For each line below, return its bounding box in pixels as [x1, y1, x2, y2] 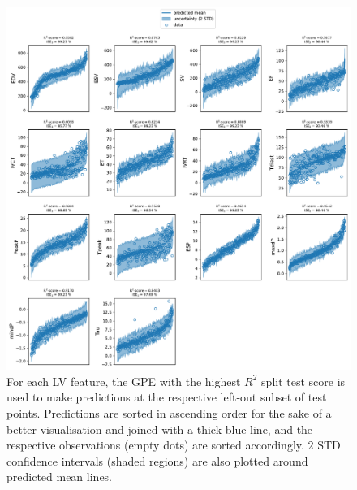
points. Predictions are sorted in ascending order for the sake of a [6, 404, 332, 421]
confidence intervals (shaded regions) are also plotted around [6, 452, 308, 469]
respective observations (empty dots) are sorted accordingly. [6, 436, 304, 453]
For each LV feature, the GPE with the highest [6, 372, 241, 389]
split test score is [261, 372, 346, 389]
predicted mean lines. [6, 468, 113, 485]
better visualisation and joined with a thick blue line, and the [6, 420, 313, 437]
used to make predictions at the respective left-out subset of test [6, 388, 327, 405]
